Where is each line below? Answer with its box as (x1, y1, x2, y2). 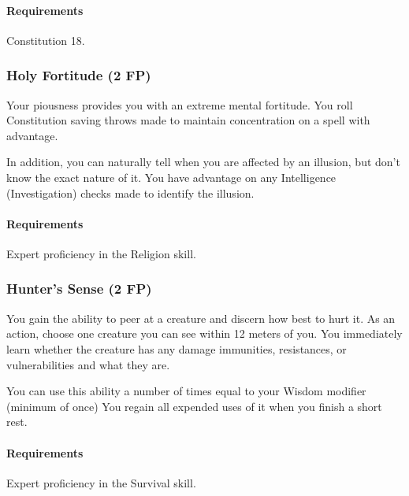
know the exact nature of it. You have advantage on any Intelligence (6, 168, 336, 185)
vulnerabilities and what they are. (6, 356, 170, 372)
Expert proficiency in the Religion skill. (6, 245, 196, 261)
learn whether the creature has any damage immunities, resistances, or (6, 340, 347, 357)
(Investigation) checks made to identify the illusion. (6, 184, 255, 201)
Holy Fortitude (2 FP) (6, 65, 151, 85)
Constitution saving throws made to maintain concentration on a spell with (6, 112, 370, 128)
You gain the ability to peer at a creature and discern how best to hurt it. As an (6, 309, 396, 326)
